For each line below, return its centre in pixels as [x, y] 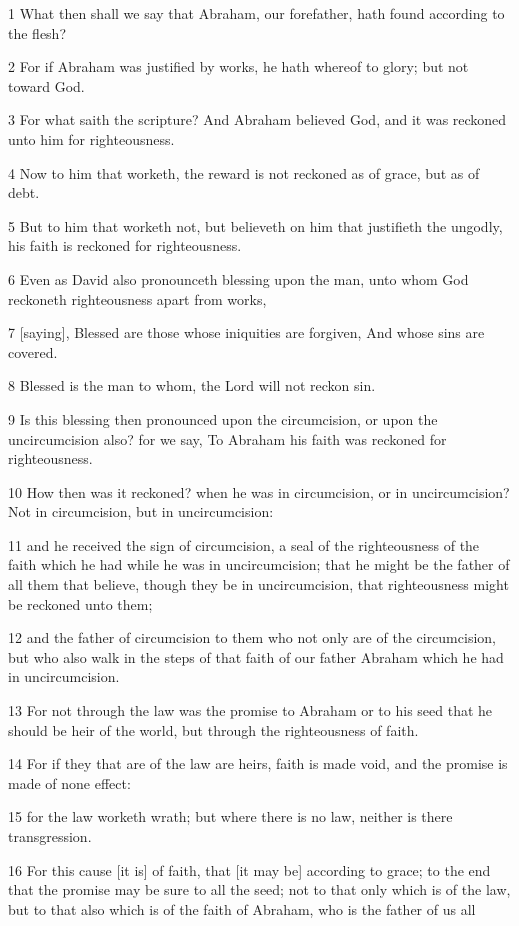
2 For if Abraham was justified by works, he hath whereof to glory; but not [238, 66]
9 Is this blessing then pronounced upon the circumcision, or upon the [223, 418]
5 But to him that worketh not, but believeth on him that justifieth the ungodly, [255, 225]
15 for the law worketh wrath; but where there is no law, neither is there [230, 816]
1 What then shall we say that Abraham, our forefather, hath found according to [256, 13]
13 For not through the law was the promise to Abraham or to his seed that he [250, 710]
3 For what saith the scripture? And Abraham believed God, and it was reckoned [257, 119]
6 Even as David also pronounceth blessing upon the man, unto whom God [238, 278]
